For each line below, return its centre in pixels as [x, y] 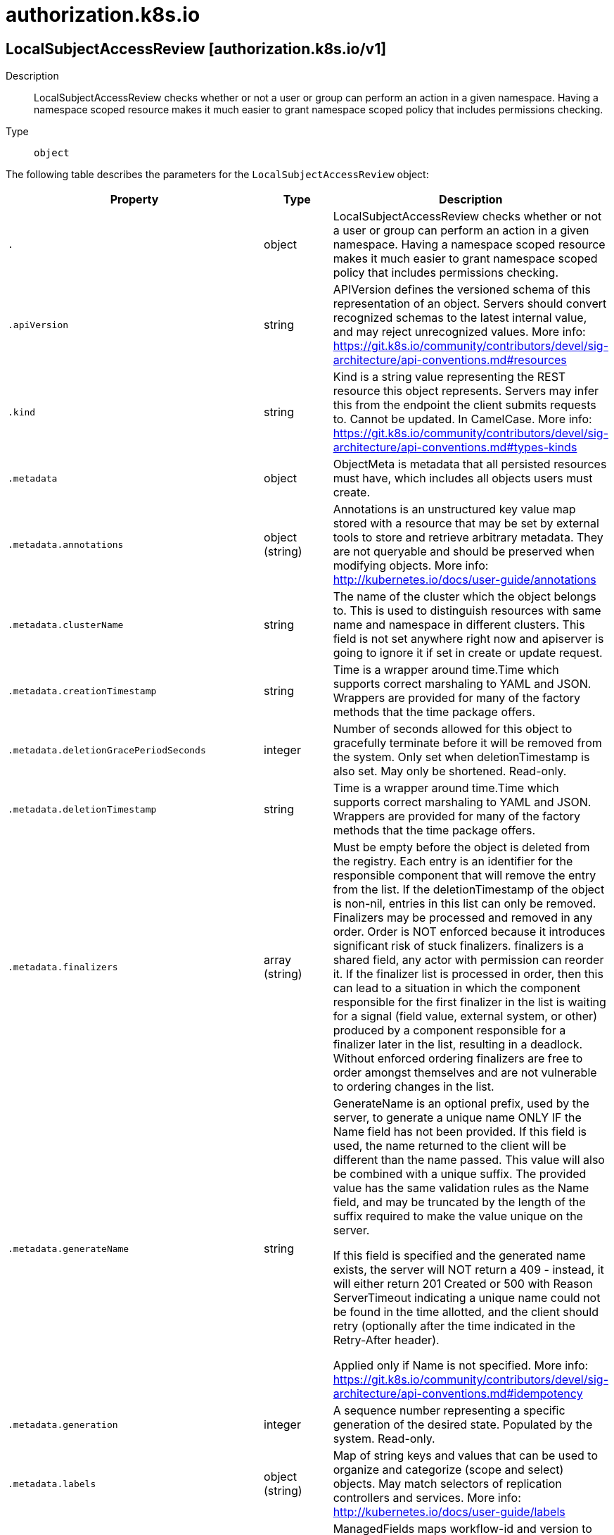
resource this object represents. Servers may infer [466, 391]
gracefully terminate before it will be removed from [467, 743]
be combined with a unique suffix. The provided [460, 1174]
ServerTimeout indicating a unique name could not [467, 1298]
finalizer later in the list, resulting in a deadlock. [458, 1045]
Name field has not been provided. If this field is [460, 1132]
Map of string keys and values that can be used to [465, 1456]
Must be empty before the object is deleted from [461, 847]
